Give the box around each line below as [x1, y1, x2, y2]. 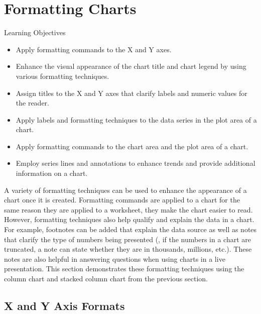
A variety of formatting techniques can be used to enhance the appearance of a [4, 184, 247, 195]
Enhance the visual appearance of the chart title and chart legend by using [16, 61, 246, 71]
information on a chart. [16, 168, 88, 178]
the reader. [16, 97, 49, 108]
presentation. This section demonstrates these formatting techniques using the [4, 263, 244, 274]
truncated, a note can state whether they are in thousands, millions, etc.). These [4, 244, 252, 254]
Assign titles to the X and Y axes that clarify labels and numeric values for [16, 87, 247, 98]
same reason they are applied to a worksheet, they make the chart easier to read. [4, 204, 253, 215]
